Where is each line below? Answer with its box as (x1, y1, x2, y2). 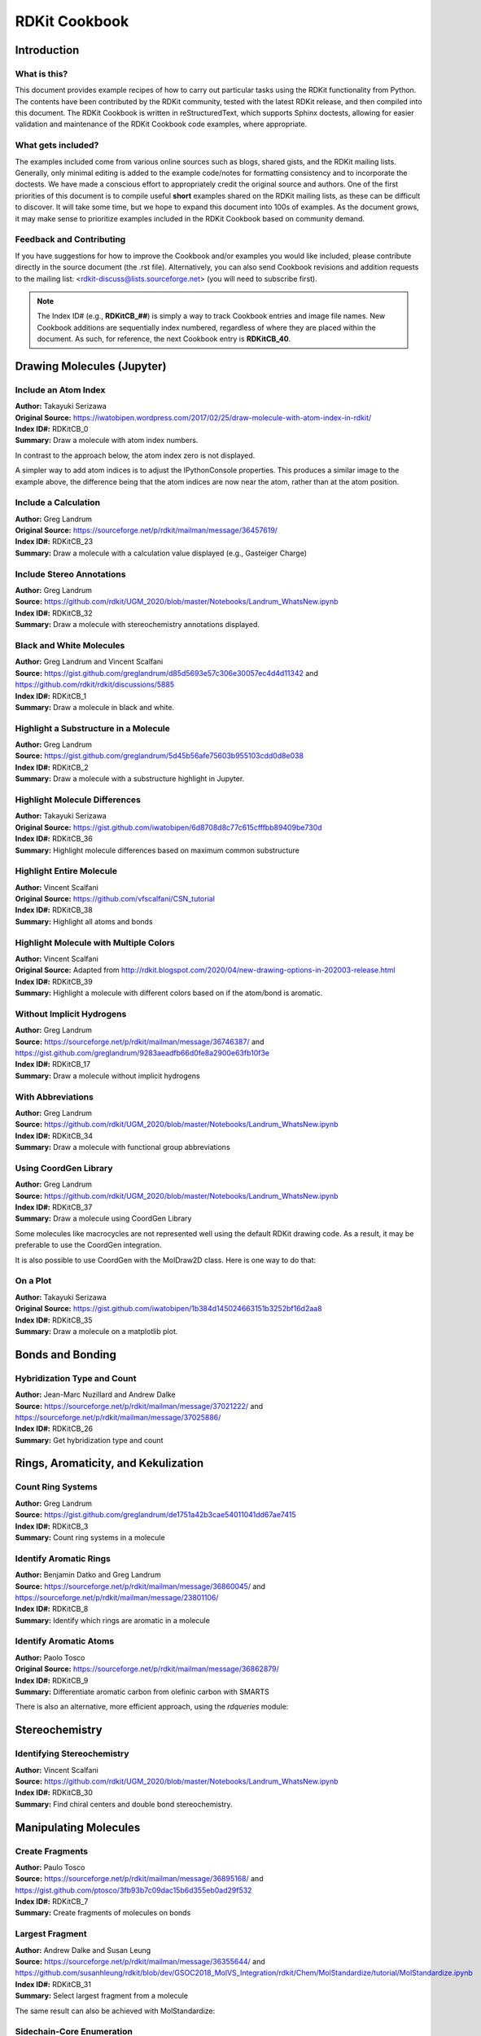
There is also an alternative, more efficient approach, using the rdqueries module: (15, 1702, 289, 1712)
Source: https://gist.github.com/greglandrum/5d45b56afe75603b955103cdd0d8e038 (15, 751, 304, 761)
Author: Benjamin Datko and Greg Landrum (15, 1570, 162, 1580)
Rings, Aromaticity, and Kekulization (15, 1456, 204, 1470)
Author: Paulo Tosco (15, 1862, 85, 1872)
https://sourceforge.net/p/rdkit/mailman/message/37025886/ (15, 1412, 221, 1422)
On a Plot (15, 1275, 52, 1287)
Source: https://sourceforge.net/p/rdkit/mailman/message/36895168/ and (15, 1874, 264, 1884)
